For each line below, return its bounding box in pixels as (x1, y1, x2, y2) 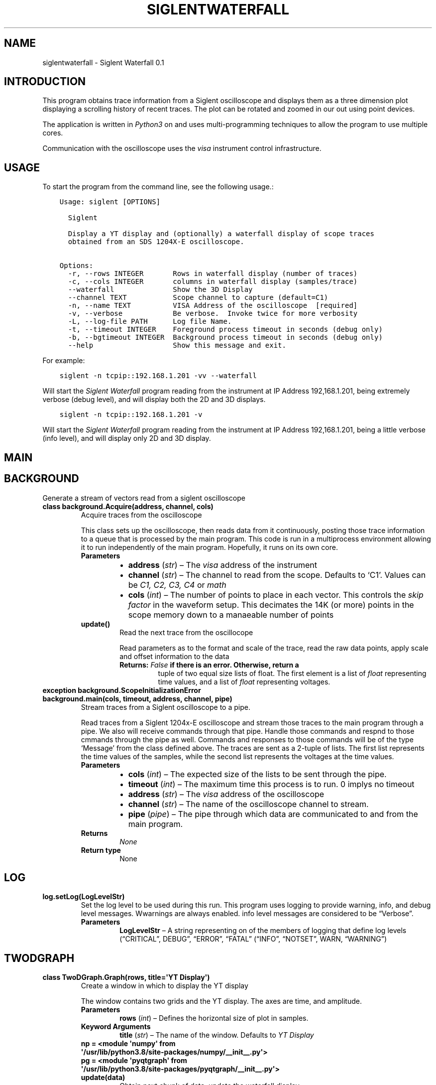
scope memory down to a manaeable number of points (128, 609, 334, 620)
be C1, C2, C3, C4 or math (128, 579, 226, 590)
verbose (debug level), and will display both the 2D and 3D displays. (42, 395, 266, 404)
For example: (42, 356, 85, 365)
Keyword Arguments (81, 1022, 151, 1031)
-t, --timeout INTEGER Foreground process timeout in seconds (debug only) (68, 325, 383, 334)
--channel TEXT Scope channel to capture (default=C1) (68, 293, 328, 302)
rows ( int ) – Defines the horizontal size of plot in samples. (119, 1014, 309, 1023)
